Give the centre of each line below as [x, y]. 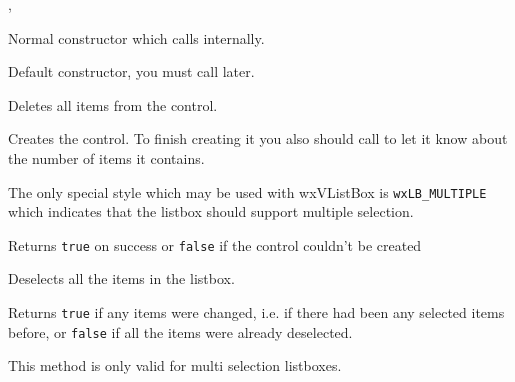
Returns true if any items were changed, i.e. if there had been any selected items [256, 312]
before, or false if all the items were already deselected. [180, 331]
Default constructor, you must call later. [131, 71]
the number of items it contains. [106, 157]
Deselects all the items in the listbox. [121, 278]
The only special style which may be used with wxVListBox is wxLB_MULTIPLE [247, 191]
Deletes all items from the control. [113, 104]
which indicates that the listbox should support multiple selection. [211, 211]
